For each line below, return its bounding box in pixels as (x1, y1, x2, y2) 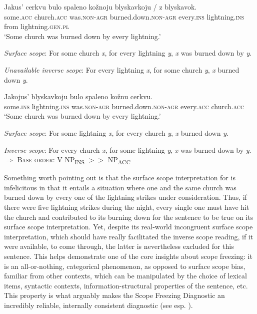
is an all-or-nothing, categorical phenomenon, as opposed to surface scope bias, (4, 260, 245, 271)
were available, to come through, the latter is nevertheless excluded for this (4, 241, 234, 251)
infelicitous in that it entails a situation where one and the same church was (4, 182, 236, 192)
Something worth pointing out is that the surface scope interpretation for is (4, 172, 235, 183)
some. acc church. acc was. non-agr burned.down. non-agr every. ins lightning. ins (4, 11, 244, 22)
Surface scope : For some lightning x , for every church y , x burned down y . (4, 127, 228, 138)
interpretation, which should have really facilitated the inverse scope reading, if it (4, 231, 253, 241)
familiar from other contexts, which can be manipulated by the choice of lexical (4, 270, 247, 281)
